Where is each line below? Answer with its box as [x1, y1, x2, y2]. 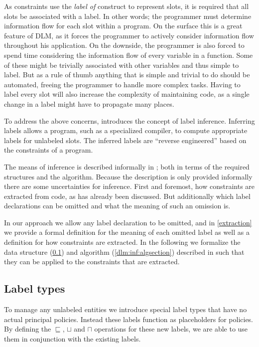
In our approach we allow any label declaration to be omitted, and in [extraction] [4, 217, 252, 227]
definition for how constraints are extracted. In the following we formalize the [4, 237, 241, 247]
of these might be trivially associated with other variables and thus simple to [4, 59, 239, 70]
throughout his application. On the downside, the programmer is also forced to [4, 40, 245, 50]
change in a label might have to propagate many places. [4, 98, 174, 109]
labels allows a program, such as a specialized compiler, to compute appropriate [4, 125, 248, 136]
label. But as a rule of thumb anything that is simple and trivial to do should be [4, 69, 250, 80]
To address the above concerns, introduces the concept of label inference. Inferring [4, 115, 255, 126]
